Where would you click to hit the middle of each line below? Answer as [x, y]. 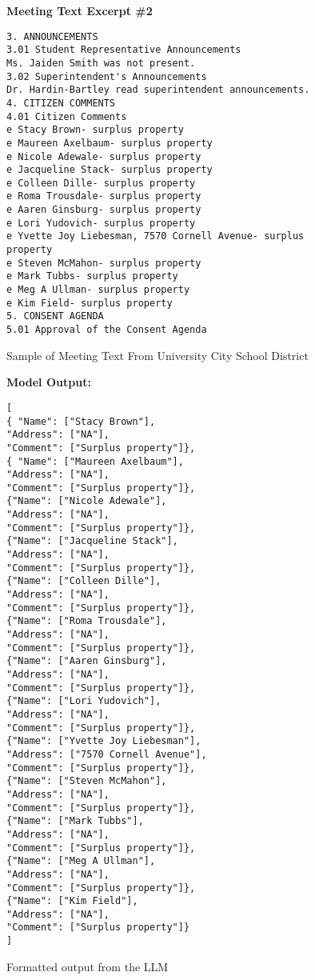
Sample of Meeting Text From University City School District [157, 355]
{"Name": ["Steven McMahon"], [87, 781]
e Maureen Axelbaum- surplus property [110, 143]
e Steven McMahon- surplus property [104, 263]
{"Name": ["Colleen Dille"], [84, 581]
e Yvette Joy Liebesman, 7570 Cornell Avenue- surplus [156, 236]
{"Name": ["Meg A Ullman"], [81, 861]
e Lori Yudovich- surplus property [101, 223]
